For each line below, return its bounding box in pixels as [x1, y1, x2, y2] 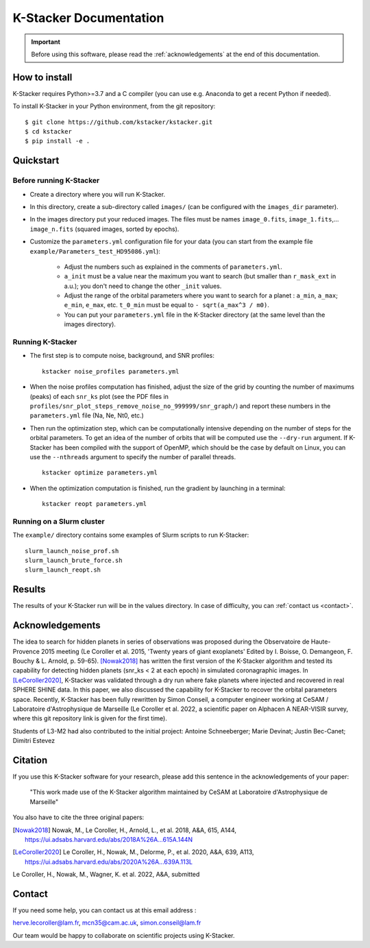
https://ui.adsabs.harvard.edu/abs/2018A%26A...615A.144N [25, 835, 193, 843]
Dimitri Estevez [12, 737, 55, 745]
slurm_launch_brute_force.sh [25, 557, 123, 564]
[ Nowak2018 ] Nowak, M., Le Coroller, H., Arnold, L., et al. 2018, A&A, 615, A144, [12, 826, 236, 834]
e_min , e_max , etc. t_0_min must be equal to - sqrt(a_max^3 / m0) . [64, 301, 270, 309]
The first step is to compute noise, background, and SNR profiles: [29, 352, 215, 360]
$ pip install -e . [25, 137, 90, 145]
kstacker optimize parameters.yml [42, 469, 158, 476]
